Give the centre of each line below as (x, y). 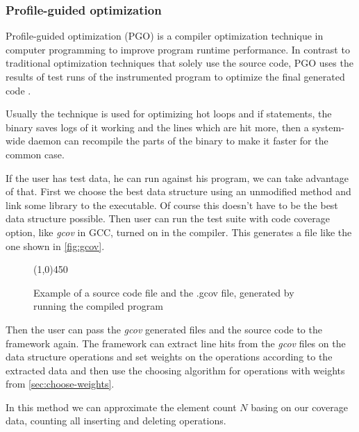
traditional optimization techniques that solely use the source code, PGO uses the (179, 63)
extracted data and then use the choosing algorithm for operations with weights (175, 370)
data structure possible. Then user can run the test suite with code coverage (168, 218)
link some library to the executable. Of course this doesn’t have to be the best (172, 205)
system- (328, 127)
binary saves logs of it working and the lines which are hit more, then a (157, 127)
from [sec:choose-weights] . (60, 384)
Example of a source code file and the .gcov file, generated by (164, 292)
